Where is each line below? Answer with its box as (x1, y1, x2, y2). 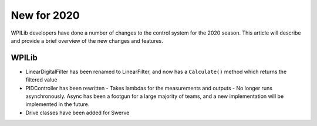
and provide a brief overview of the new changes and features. (11, 37, 164, 44)
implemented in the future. (25, 101, 90, 108)
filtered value (25, 76, 58, 83)
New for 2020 (11, 9, 80, 22)
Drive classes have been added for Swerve (25, 109, 130, 116)
